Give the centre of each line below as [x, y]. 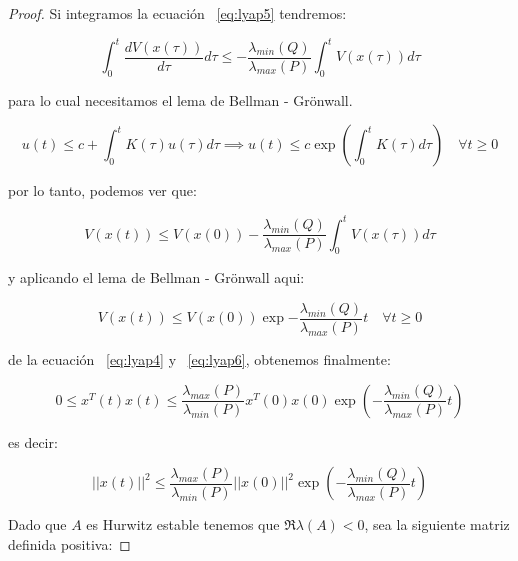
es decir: [33, 441]
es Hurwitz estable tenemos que [183, 524]
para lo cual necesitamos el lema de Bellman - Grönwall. [180, 99]
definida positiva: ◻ [69, 543]
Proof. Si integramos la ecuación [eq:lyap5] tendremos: [177, 13]
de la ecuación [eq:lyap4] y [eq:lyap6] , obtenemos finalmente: [199, 359]
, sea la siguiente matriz [437, 524]
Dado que [37, 524]
